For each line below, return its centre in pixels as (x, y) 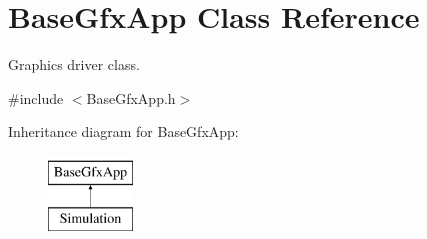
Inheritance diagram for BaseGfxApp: (123, 131)
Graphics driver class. (74, 64)
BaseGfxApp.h (131, 97)
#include (36, 97)
